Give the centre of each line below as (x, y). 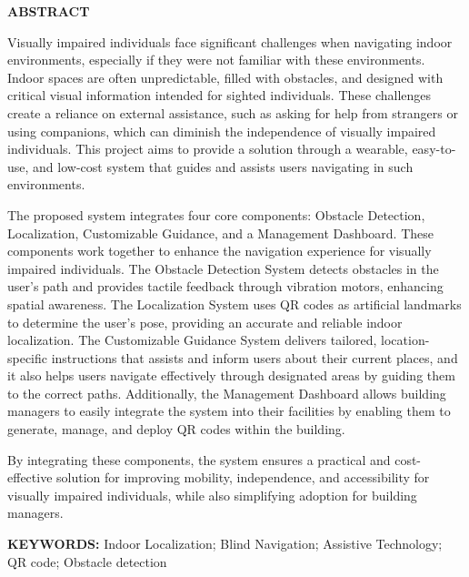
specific (28, 357)
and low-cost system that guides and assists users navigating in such (223, 166)
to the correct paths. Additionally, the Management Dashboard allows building (227, 393)
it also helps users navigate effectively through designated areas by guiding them (231, 375)
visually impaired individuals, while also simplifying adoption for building (212, 495)
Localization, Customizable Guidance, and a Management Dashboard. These (220, 233)
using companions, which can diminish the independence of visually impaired (222, 131)
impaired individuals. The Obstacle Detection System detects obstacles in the (223, 268)
